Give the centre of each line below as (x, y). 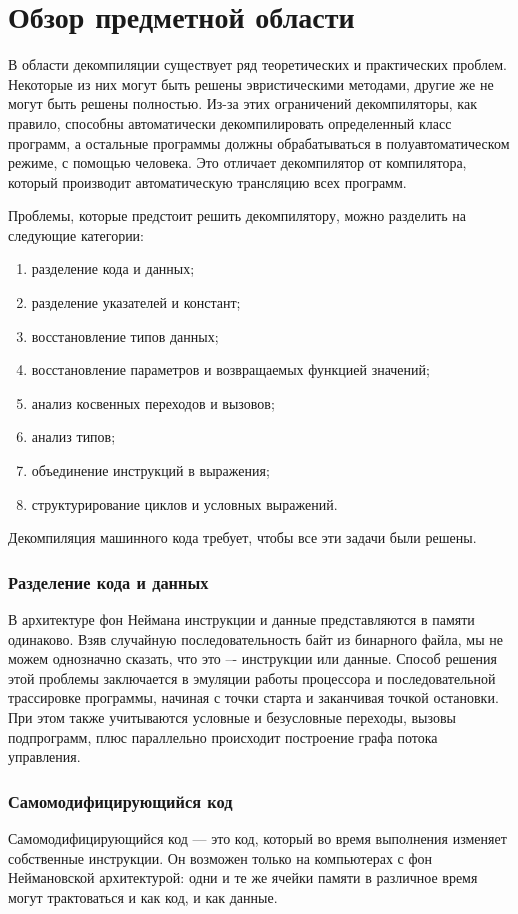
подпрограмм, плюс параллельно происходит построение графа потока (223, 736)
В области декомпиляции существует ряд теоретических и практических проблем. (257, 64)
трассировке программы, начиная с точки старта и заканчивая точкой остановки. (253, 697)
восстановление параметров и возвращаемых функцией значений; (230, 369)
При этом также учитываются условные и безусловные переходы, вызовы (232, 717)
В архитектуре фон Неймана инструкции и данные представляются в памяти (241, 619)
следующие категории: (76, 234)
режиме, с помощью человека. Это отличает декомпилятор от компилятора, (237, 162)
